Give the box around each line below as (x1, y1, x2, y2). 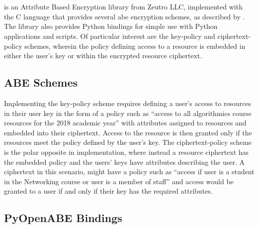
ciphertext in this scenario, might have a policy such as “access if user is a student (4, 166, 255, 177)
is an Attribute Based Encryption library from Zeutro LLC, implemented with (4, 1, 243, 12)
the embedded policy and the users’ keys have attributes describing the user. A (4, 156, 245, 167)
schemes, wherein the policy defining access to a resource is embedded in (24, 40, 246, 51)
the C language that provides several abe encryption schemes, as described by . (4, 11, 245, 21)
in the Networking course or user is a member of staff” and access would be (4, 176, 234, 186)
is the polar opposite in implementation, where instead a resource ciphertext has (4, 146, 249, 157)
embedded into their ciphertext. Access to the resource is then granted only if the (4, 127, 252, 137)
